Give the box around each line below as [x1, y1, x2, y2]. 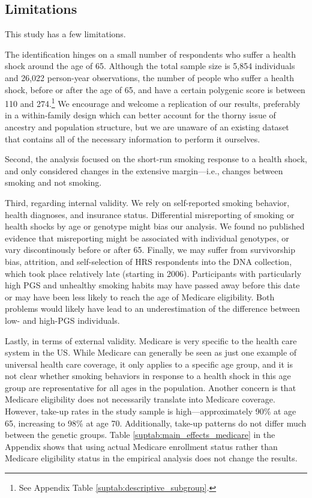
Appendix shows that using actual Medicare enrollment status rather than [5, 440, 278, 452]
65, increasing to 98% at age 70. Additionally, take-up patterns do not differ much [5, 416, 307, 429]
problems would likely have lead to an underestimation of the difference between [5, 302, 300, 315]
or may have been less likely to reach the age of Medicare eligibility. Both [5, 290, 275, 303]
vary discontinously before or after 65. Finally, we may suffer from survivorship [5, 243, 295, 256]
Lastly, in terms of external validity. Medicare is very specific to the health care [5, 334, 297, 347]
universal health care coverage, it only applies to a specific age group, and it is [5, 357, 293, 370]
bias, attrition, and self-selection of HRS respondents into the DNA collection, [5, 255, 292, 267]
